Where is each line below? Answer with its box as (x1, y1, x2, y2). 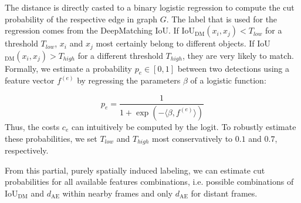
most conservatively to (152, 132, 233, 144)
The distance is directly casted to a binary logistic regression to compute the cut (5, 1, 295, 13)
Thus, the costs (5, 120, 60, 132)
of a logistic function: (190, 74, 266, 86)
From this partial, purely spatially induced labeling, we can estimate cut (5, 164, 265, 176)
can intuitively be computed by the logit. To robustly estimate (71, 120, 296, 132)
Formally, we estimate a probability (5, 62, 132, 74)
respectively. (5, 144, 49, 156)
